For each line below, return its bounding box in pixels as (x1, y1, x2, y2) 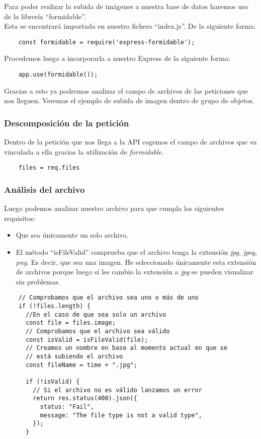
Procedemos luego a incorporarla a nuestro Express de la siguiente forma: (4, 53, 230, 63)
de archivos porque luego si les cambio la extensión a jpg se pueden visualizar (16, 266, 253, 277)
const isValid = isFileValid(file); (25, 336, 148, 343)
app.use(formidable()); (18, 71, 98, 79)
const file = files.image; (25, 319, 116, 327)
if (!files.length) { (18, 302, 91, 310)
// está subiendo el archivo (25, 352, 123, 360)
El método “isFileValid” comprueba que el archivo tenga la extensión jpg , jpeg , (16, 246, 257, 257)
